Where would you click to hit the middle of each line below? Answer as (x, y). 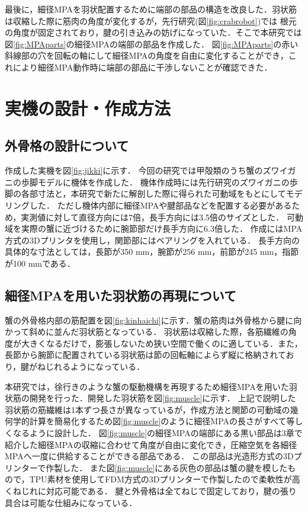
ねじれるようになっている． (91, 367)
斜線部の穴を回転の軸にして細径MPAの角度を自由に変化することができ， (147, 55)
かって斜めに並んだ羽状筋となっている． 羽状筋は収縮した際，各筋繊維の (147, 332)
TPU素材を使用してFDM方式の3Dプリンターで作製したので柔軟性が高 (165, 479)
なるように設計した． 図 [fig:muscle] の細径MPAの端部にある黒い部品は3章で (158, 433)
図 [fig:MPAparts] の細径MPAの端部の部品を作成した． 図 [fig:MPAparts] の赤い (152, 44)
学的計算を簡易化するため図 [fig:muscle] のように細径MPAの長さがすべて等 (154, 421)
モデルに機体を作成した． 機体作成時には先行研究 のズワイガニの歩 (168, 182)
